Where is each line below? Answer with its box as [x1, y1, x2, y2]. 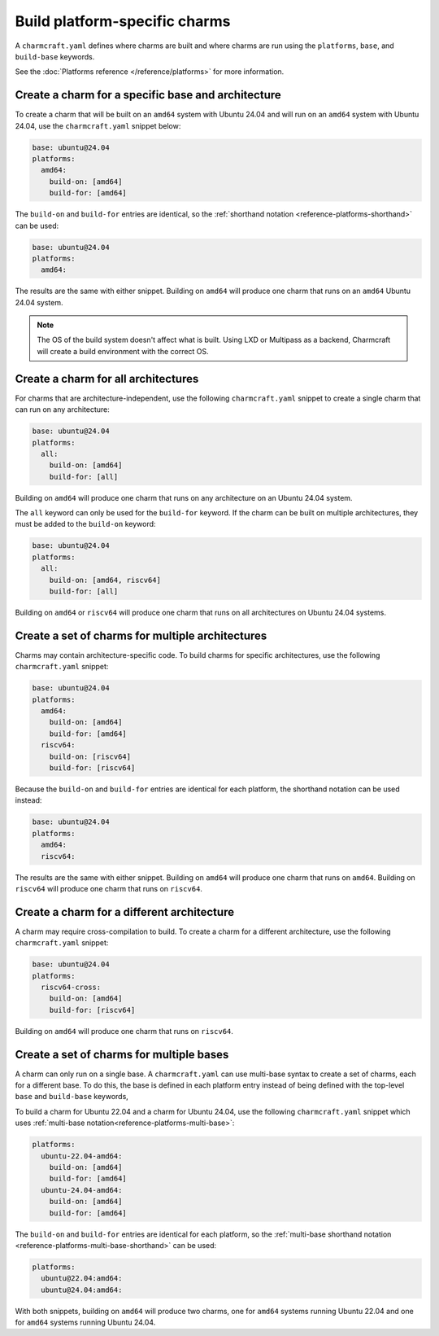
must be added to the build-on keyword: [15, 519, 156, 529]
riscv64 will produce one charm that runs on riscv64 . [15, 883, 203, 893]
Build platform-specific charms [15, 12, 231, 30]
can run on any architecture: [15, 405, 110, 414]
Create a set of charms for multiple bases [15, 1047, 229, 1062]
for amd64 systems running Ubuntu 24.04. [15, 1317, 156, 1327]
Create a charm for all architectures [15, 371, 199, 386]
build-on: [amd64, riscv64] [49, 575, 162, 585]
